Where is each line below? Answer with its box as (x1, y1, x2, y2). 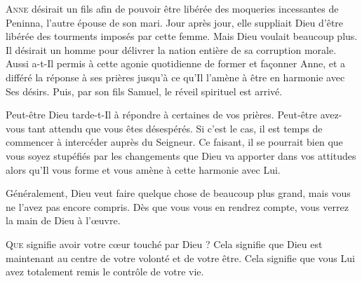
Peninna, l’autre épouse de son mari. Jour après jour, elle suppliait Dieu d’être (6, 15, 344, 29)
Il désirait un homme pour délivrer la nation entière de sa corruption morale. (6, 42, 337, 57)
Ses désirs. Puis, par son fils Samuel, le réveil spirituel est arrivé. (6, 83, 283, 98)
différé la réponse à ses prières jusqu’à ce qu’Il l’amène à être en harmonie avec (6, 69, 345, 84)
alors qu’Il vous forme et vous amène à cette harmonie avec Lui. (6, 162, 281, 177)
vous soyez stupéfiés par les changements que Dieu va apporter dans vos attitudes (6, 148, 356, 163)
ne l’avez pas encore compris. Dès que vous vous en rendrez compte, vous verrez (6, 199, 349, 214)
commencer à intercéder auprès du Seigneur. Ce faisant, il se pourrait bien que (6, 135, 343, 149)
